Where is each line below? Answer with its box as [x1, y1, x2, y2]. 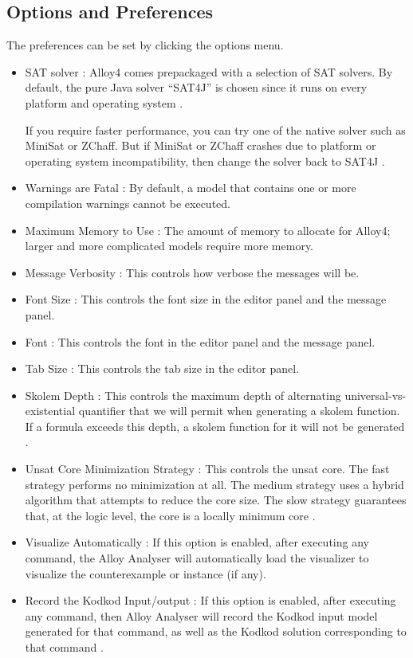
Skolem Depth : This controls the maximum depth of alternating [25, 386, 341, 403]
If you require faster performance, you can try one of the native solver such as [25, 121, 406, 138]
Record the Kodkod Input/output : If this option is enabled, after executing [25, 592, 396, 609]
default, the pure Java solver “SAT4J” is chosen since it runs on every [25, 79, 368, 96]
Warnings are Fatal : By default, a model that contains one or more [25, 179, 356, 196]
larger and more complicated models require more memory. [25, 237, 314, 254]
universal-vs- [344, 386, 407, 403]
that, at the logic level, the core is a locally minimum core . [25, 507, 316, 523]
